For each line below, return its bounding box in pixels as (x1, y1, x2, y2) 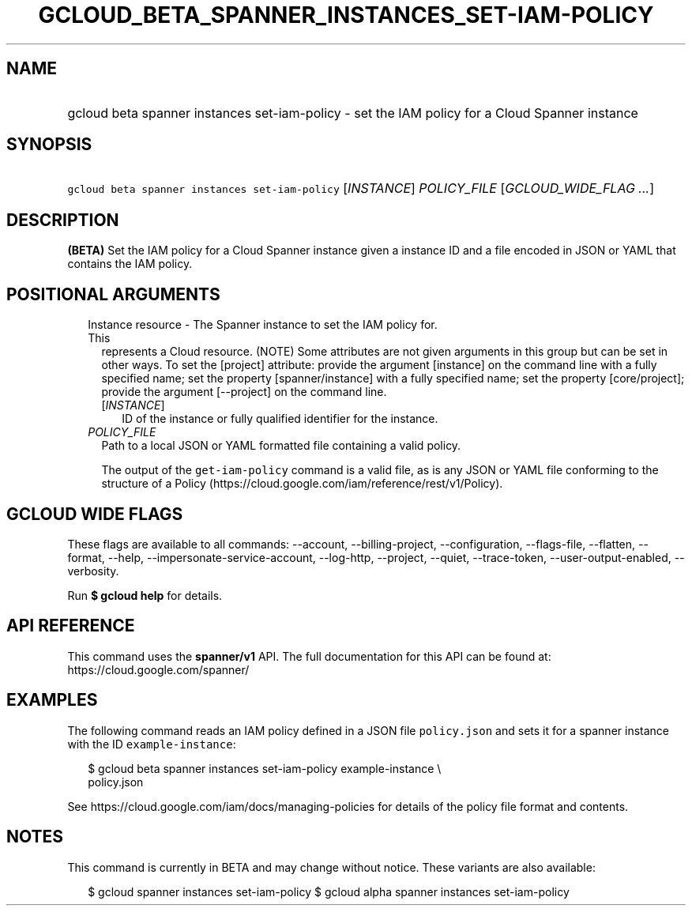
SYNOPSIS (6, 134, 92, 155)
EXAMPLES (6, 690, 98, 710)
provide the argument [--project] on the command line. (101, 385, 387, 399)
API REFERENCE (6, 616, 135, 636)
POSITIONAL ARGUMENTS (6, 284, 220, 304)
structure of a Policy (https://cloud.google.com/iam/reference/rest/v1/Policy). (101, 477, 503, 491)
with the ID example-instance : (67, 737, 236, 751)
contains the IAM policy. (67, 257, 193, 271)
